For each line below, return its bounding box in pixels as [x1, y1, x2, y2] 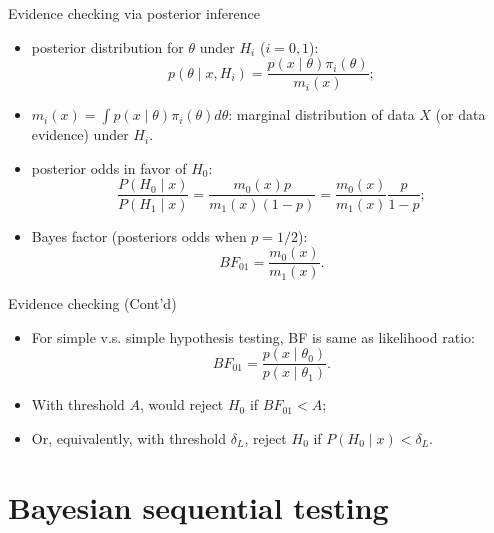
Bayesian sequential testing [8, 486, 389, 527]
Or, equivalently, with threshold [31, 428, 227, 448]
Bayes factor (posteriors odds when [31, 225, 247, 246]
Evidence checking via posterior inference [8, 3, 260, 23]
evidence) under [31, 124, 129, 145]
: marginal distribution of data [228, 104, 415, 125]
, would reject [140, 394, 224, 415]
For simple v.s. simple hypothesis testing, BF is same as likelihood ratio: [31, 326, 475, 347]
